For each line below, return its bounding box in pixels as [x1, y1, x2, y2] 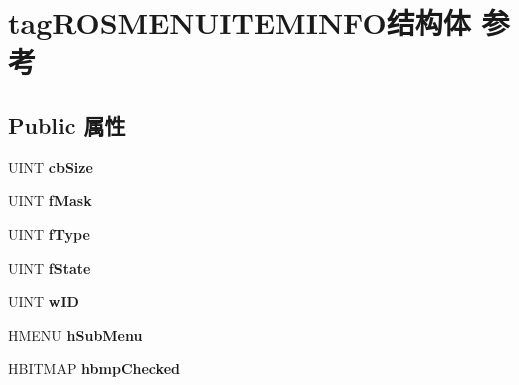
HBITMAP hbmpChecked [8, 358, 180, 379]
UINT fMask [8, 190, 92, 211]
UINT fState [8, 257, 91, 278]
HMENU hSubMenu [8, 324, 143, 345]
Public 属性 [8, 109, 126, 140]
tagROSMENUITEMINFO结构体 [8, 2, 471, 43]
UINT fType [8, 223, 90, 244]
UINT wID [8, 291, 79, 312]
